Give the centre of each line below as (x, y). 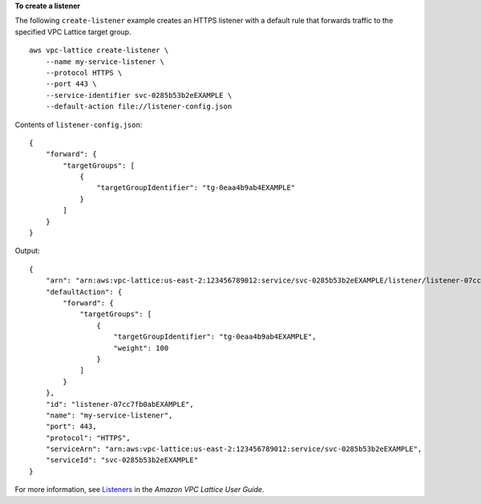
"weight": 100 (141, 348)
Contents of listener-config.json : (79, 124)
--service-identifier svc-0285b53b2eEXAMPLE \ (139, 95)
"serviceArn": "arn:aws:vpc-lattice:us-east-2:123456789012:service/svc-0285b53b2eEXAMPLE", (234, 449)
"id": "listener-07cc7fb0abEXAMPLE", (119, 404)
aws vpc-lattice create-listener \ (99, 51)
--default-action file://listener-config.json (139, 107)
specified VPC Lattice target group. (73, 31)
